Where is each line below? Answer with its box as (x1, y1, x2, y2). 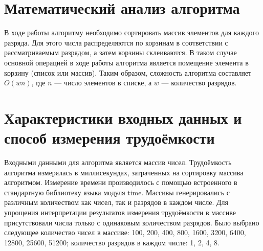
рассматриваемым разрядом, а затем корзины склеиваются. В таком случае (4, 47, 237, 58)
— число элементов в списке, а (54, 77, 152, 88)
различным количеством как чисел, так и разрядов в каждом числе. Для (4, 197, 229, 208)
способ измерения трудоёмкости (4, 127, 215, 148)
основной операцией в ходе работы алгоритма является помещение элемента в (4, 57, 249, 67)
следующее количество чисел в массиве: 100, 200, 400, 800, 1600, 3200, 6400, (4, 227, 246, 238)
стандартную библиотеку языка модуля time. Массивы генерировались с (4, 187, 230, 197)
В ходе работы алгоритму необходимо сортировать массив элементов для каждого (4, 27, 259, 38)
